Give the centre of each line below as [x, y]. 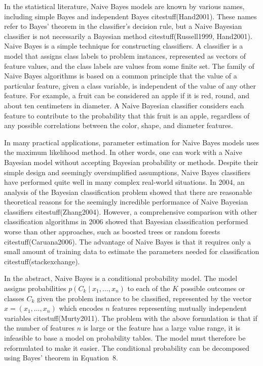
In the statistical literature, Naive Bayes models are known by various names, [124, 6]
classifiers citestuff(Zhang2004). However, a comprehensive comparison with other [131, 211]
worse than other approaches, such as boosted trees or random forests [112, 232]
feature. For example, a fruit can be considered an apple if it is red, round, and [127, 95]
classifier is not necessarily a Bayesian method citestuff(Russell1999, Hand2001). [128, 36]
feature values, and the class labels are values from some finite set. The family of [129, 66]
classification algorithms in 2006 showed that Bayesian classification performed [126, 221]
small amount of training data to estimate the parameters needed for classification [132, 251]
